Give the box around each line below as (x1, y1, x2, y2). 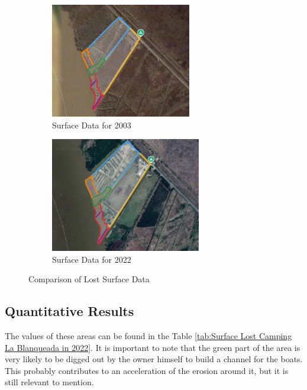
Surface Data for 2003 (52, 118, 131, 131)
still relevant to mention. (5, 376, 94, 388)
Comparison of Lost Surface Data (28, 273, 150, 285)
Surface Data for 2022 (52, 253, 131, 265)
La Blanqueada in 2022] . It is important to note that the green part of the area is (5, 341, 300, 353)
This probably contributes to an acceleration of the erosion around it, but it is (5, 364, 289, 376)
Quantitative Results (5, 302, 134, 320)
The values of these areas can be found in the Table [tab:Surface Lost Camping (5, 330, 292, 342)
